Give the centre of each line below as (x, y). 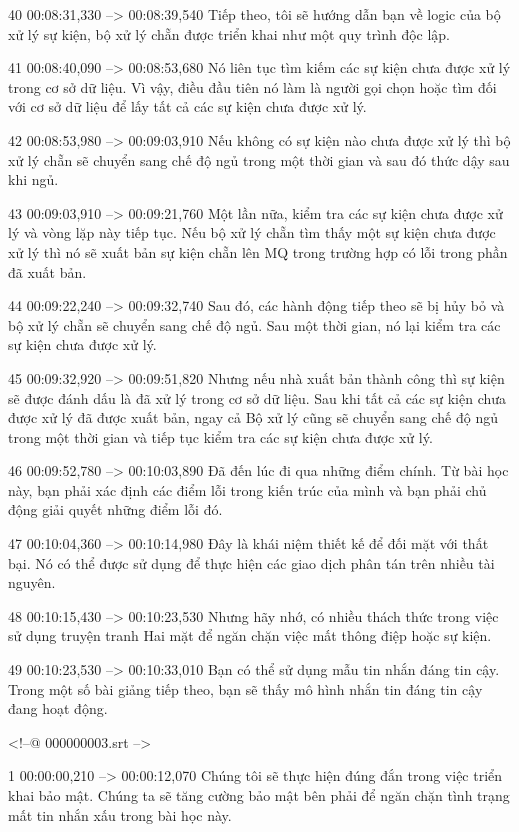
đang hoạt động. (58, 708)
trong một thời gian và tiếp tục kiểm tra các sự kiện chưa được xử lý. (220, 436)
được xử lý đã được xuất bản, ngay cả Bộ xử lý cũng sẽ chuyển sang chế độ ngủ (253, 417)
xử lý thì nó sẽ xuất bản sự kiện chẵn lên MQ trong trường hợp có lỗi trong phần (258, 251)
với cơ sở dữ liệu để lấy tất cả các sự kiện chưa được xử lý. (187, 106)
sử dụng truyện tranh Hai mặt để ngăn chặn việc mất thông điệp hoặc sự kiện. (250, 635)
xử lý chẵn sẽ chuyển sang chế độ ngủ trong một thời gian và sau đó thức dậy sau (259, 159)
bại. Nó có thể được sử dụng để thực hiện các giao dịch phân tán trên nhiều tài (251, 562)
